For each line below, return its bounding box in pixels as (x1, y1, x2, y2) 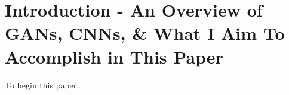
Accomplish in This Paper (5, 44, 223, 68)
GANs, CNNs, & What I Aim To (5, 21, 285, 45)
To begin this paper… (5, 78, 82, 91)
